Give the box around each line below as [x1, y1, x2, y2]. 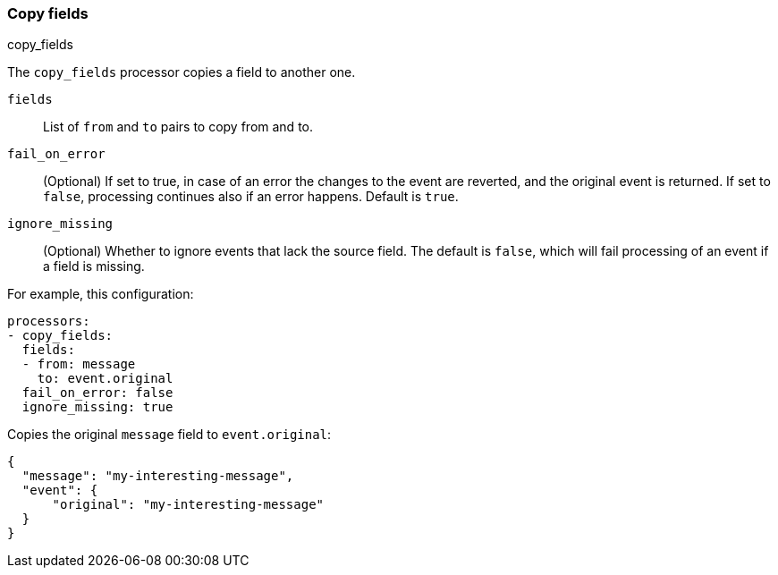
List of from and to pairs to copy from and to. [43, 119, 314, 135]
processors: [7, 314, 90, 329]
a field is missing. [43, 258, 145, 275]
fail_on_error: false [21, 385, 173, 401]
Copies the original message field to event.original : [7, 427, 332, 443]
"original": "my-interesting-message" [52, 497, 325, 512]
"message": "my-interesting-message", [21, 469, 294, 484]
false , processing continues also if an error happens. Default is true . [43, 189, 459, 205]
